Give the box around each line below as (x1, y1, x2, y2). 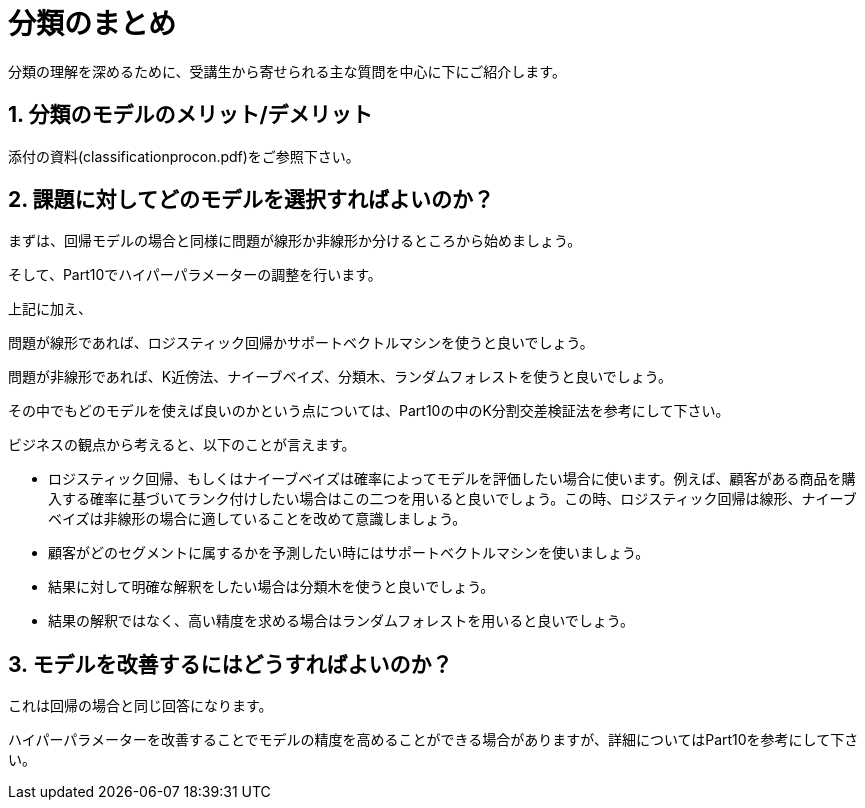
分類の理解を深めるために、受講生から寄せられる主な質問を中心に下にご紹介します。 (8, 62, 566, 80)
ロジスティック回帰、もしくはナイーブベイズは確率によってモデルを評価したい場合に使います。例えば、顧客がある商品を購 (48, 470, 856, 488)
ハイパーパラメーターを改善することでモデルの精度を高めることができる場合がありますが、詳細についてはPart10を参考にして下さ (8, 731, 859, 749)
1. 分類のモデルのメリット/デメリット (8, 102, 373, 128)
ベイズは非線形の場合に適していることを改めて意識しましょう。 (48, 510, 467, 528)
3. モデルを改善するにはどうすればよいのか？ (8, 651, 453, 677)
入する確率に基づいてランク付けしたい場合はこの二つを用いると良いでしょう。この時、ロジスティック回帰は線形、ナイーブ (48, 490, 857, 508)
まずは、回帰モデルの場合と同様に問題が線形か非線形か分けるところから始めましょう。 (8, 232, 582, 250)
